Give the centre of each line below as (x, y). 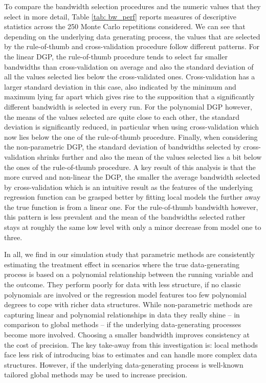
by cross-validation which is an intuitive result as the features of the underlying (128, 187)
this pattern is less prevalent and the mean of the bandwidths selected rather (125, 217)
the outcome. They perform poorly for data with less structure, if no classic (123, 284)
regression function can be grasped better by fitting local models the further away (132, 197)
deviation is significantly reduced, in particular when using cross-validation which (131, 127)
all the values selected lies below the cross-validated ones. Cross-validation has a (130, 77)
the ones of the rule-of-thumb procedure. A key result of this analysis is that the (130, 167)
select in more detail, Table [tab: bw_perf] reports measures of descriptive (120, 16)
